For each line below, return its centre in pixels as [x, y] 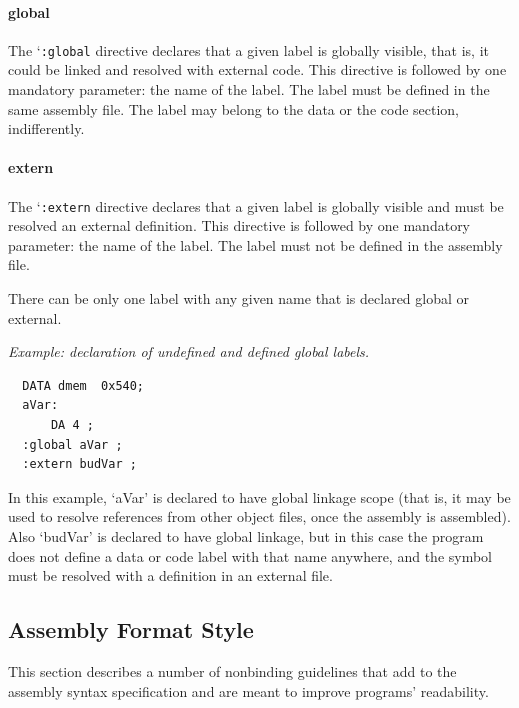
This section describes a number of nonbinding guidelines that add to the [232, 670]
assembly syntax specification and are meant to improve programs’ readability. [248, 690]
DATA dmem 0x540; [83, 385]
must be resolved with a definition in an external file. [170, 575]
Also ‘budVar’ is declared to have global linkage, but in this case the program [246, 536]
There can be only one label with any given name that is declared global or [239, 298]
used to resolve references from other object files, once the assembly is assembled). [259, 516]
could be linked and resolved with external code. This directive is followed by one [257, 69]
